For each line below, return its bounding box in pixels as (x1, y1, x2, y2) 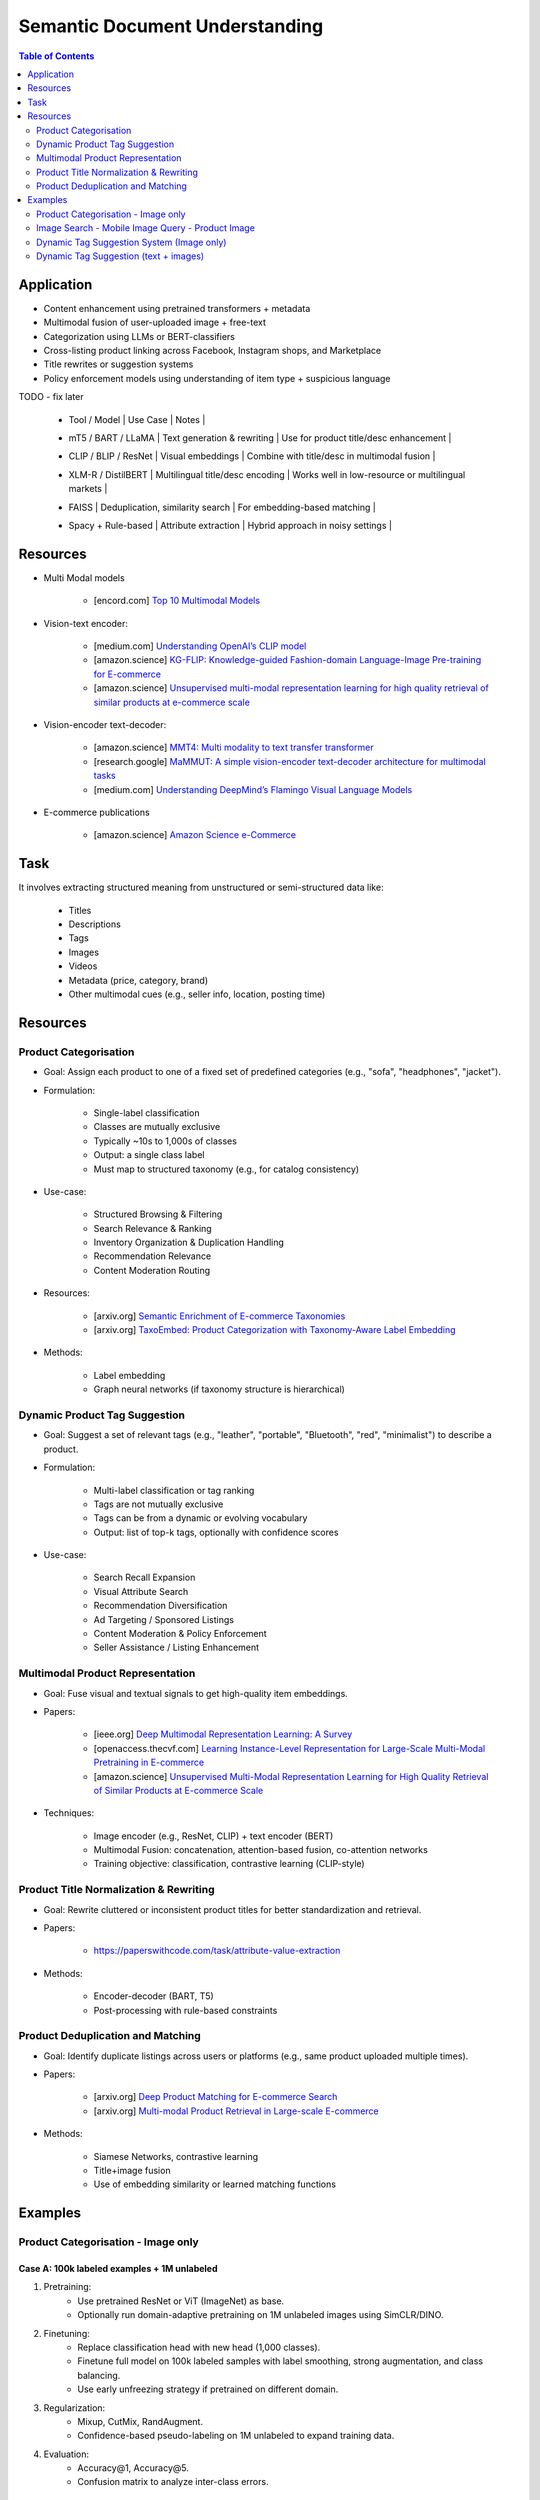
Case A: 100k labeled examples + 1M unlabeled (18, 2263, 219, 2275)
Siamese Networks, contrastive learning (93, 2150, 259, 2162)
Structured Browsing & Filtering (93, 1208, 223, 1220)
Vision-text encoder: (43, 617, 129, 629)
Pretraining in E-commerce (93, 1756, 205, 1769)
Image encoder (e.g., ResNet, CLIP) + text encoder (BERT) (93, 1830, 334, 1842)
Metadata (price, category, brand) (68, 974, 209, 986)
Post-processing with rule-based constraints (93, 2004, 278, 2016)
